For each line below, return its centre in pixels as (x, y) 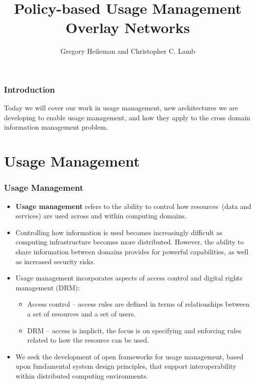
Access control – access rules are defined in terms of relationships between (138, 304)
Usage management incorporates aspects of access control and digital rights (129, 278)
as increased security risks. (55, 261)
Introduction (29, 89)
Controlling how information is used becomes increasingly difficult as (119, 232)
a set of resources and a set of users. (82, 313)
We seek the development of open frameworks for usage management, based (129, 356)
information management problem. (56, 127)
